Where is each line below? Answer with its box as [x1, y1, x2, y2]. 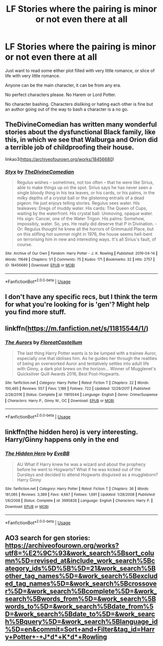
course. [16, 242, 33, 247]
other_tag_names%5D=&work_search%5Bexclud [5, 572, 158, 580]
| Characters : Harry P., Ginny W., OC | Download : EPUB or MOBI [5, 398, 114, 403]
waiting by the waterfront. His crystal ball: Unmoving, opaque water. [16, 210, 153, 216]
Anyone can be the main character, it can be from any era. [5, 82, 121, 88]
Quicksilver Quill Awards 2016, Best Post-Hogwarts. [16, 371, 120, 377]
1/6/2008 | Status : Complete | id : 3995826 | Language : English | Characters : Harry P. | [5, 498, 153, 503]
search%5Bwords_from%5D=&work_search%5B [5, 595, 156, 603]
